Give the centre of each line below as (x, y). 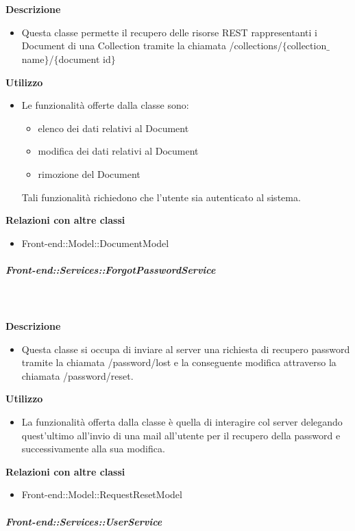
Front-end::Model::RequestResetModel (102, 494)
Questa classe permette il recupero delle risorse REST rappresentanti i (169, 32)
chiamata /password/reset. (77, 375)
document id (85, 59)
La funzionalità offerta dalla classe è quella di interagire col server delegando (182, 422)
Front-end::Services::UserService (84, 521)
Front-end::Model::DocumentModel (95, 243)
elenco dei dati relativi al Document (113, 128)
